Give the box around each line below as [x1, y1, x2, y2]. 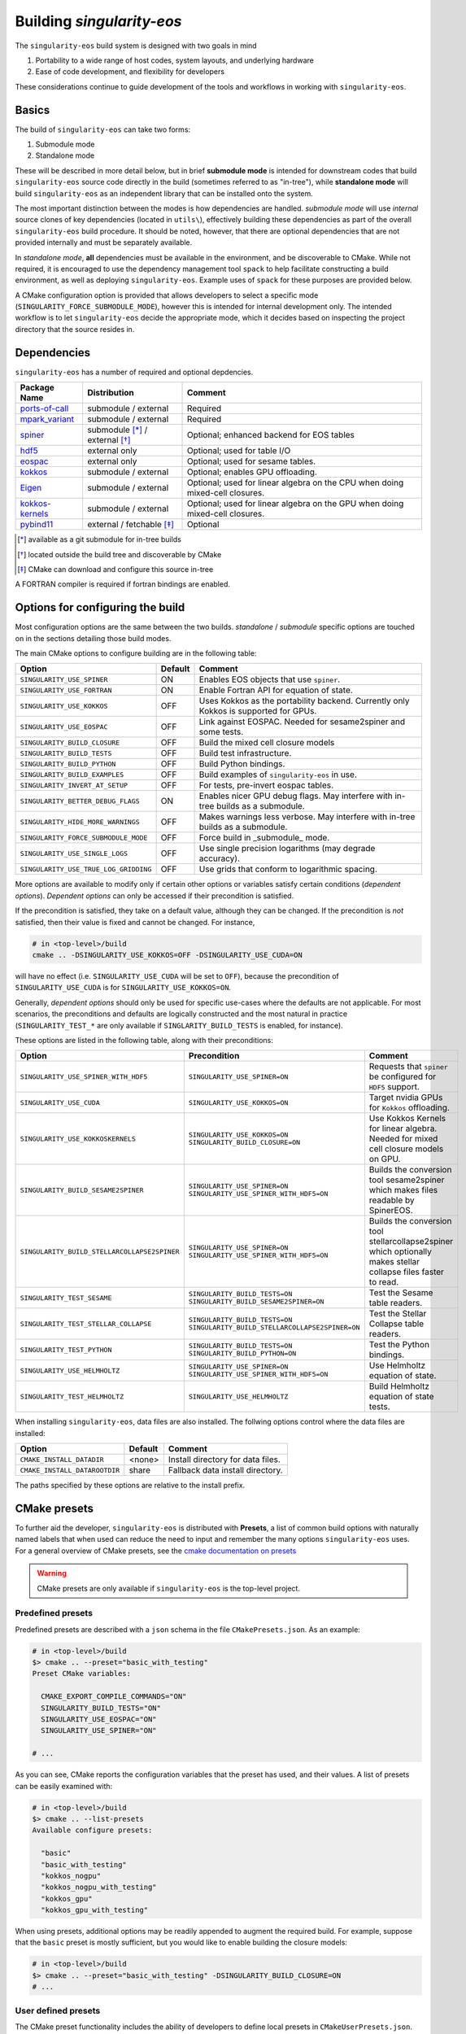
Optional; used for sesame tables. [186, 456, 316, 467]
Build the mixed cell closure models [198, 737, 335, 749]
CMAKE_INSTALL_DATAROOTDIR [20, 1465, 120, 1474]
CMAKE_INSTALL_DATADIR [20, 1455, 105, 1464]
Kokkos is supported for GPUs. [198, 705, 317, 717]
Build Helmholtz [368, 1381, 430, 1392]
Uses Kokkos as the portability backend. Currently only [198, 696, 410, 707]
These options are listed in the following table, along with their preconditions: [15, 1035, 274, 1045]
